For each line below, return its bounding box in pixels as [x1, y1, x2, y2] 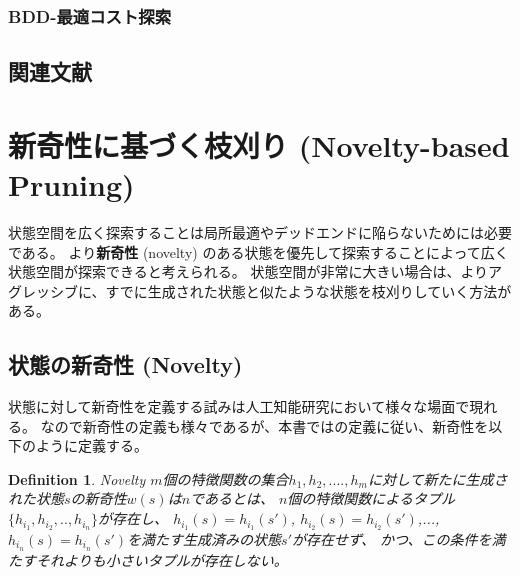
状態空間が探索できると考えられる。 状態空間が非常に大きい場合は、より [8, 261, 489, 282]
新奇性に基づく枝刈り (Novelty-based [8, 124, 510, 165]
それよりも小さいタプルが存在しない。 [35, 549, 288, 570]
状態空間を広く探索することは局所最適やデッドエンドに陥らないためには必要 [8, 221, 512, 242]
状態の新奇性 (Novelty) [8, 349, 243, 380]
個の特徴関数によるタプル [287, 488, 455, 509]
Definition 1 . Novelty [8, 468, 146, 489]
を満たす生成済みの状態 [127, 528, 282, 549]
